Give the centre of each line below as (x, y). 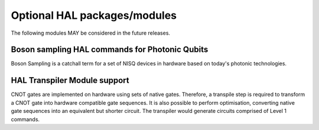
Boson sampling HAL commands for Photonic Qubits (110, 50)
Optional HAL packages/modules (94, 15)
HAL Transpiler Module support (70, 80)
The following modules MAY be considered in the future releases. (91, 33)
